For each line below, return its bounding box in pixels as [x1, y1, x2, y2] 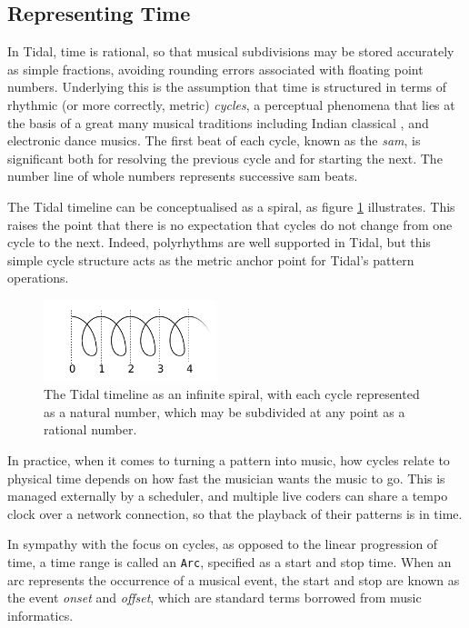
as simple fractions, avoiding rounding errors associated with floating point [7, 59, 424, 78]
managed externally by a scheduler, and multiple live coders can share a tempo [7, 486, 448, 505]
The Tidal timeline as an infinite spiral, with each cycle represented [44, 384, 420, 404]
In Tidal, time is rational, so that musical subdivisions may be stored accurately [7, 42, 454, 61]
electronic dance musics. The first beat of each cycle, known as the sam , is [7, 131, 421, 150]
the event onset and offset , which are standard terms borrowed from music [7, 588, 422, 607]
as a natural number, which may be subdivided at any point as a [44, 402, 405, 421]
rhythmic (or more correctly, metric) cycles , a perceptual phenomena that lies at [7, 95, 455, 114]
